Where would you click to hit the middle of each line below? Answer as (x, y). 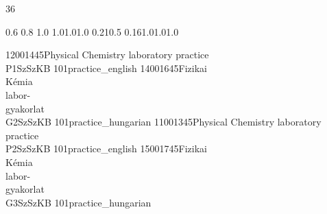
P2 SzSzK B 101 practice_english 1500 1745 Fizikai (106, 148)
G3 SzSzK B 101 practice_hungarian (78, 202)
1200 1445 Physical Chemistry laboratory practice (107, 55)
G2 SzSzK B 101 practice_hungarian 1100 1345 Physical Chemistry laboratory (163, 122)
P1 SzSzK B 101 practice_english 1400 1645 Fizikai (106, 68)
